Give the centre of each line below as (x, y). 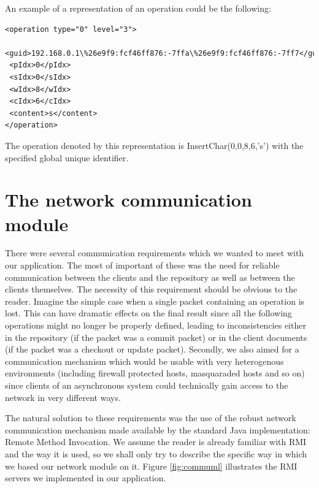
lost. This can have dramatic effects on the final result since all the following (148, 313)
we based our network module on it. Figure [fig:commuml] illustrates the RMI (151, 466)
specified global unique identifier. (67, 157)
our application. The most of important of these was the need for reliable (142, 265)
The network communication (129, 200)
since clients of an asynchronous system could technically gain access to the (147, 385)
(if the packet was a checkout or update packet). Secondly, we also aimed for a (152, 349)
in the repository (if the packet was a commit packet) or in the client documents (156, 337)
